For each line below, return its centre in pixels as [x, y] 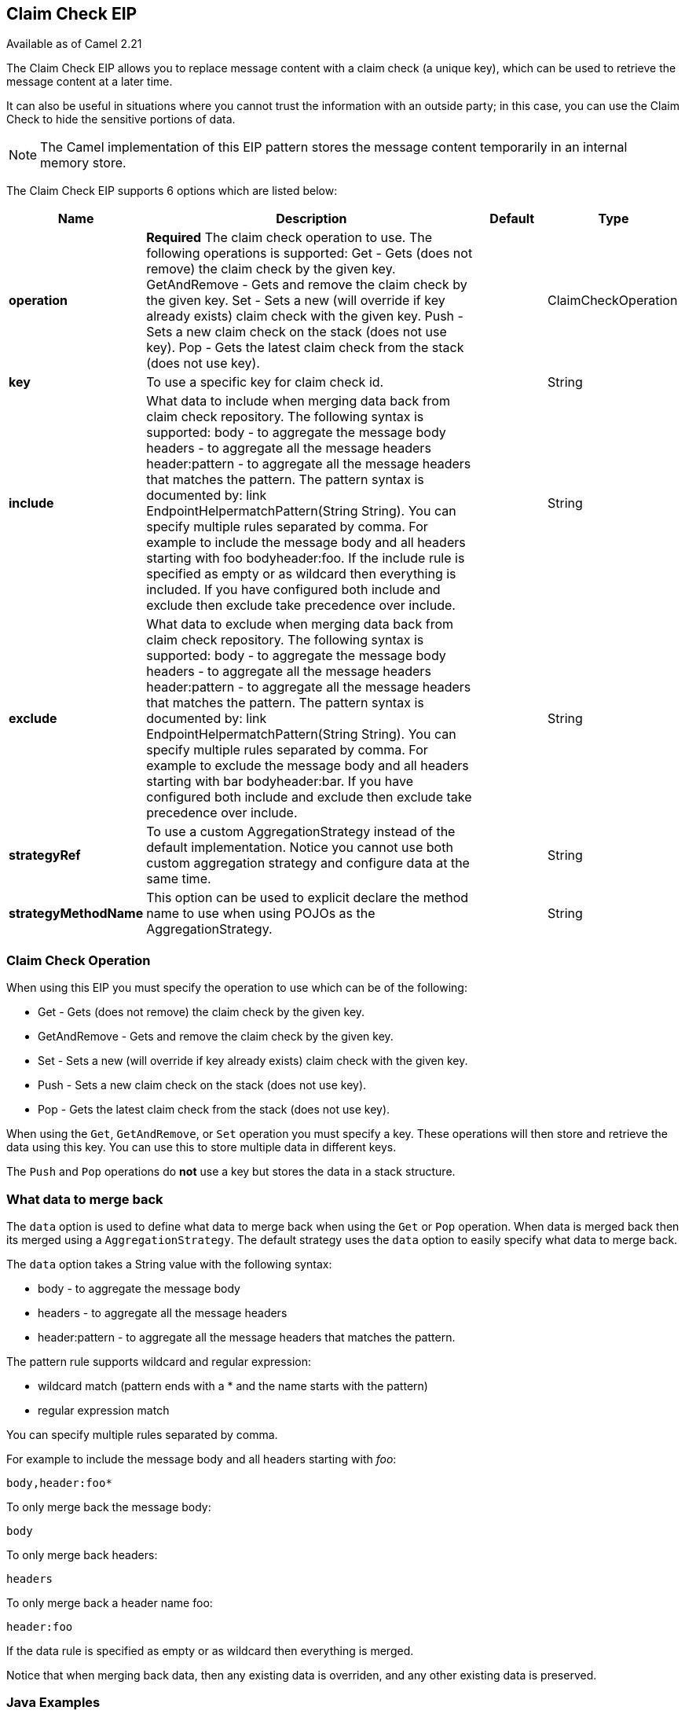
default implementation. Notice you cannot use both [300, 848]
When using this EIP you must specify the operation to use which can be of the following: [237, 988]
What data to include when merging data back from [298, 401]
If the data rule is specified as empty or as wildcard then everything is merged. [210, 1650]
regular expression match [104, 1410]
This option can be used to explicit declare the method [308, 898]
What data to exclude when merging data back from [300, 624]
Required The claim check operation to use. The [289, 238]
